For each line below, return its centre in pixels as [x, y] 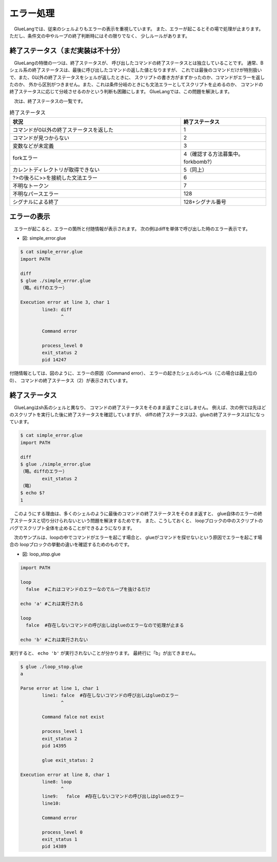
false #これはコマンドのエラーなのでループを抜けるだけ [88, 589]
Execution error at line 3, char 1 [65, 302]
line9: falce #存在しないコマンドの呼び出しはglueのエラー [113, 796]
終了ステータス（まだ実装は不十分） [67, 51]
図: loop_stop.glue [42, 554]
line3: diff [57, 309]
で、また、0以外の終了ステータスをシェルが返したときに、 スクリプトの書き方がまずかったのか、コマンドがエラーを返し [137, 77]
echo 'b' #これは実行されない [54, 640]
